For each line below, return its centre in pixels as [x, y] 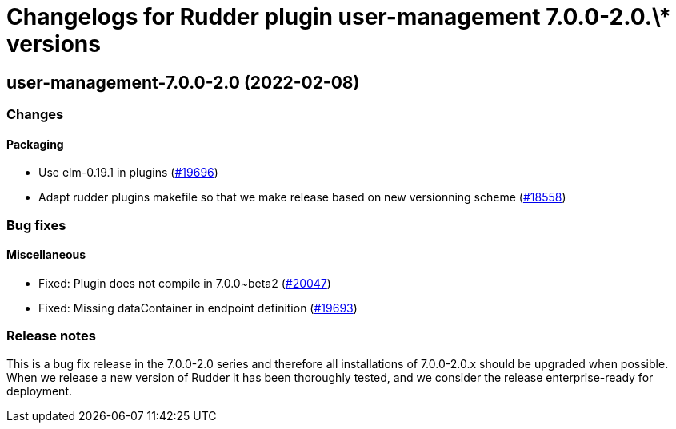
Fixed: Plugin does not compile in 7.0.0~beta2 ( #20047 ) [185, 283]
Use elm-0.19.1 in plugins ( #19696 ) [128, 173]
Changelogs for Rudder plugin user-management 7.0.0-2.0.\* [339, 17]
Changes [35, 115]
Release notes [51, 336]
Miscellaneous [46, 255]
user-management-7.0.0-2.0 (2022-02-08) [183, 82]
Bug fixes [36, 225]
